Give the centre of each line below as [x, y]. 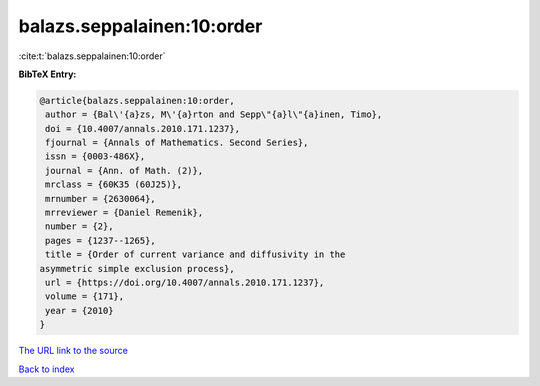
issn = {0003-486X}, [95, 156]
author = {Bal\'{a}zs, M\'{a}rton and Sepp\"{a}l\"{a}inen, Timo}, [214, 114]
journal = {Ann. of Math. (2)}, [124, 170]
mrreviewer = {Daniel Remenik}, [124, 213]
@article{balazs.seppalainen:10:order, [137, 100]
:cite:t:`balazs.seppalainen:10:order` [92, 56]
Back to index [46, 369]
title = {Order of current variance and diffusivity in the [195, 254]
